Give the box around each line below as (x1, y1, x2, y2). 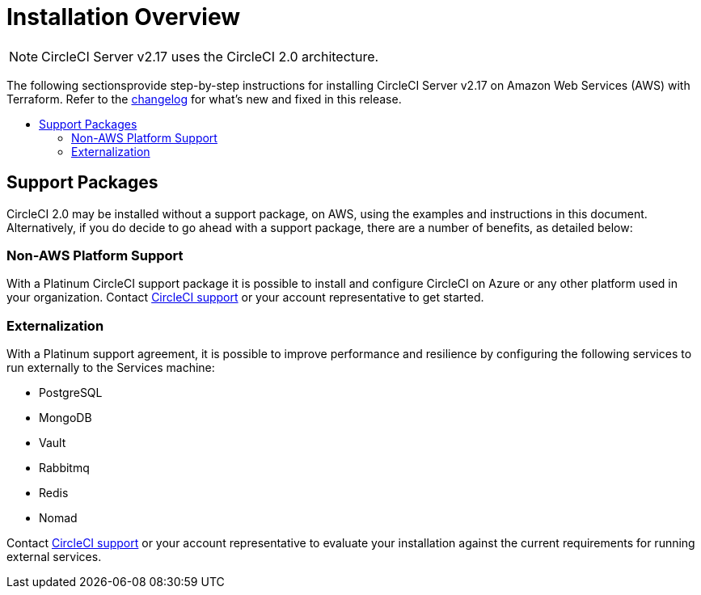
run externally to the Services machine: (6, 361, 215, 375)
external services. (6, 550, 102, 564)
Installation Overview (6, 3, 240, 31)
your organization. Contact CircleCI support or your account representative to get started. (6, 290, 484, 305)
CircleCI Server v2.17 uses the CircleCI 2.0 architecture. (41, 48, 379, 65)
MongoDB (39, 411, 92, 425)
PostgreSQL (39, 386, 103, 400)
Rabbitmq (39, 461, 90, 475)
